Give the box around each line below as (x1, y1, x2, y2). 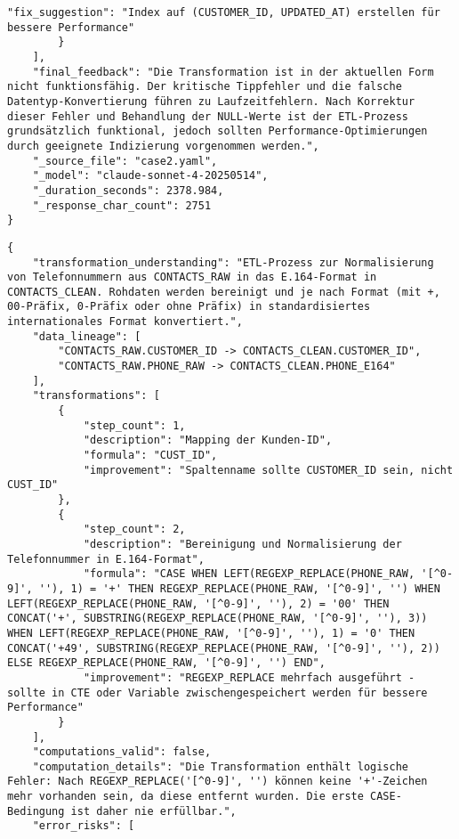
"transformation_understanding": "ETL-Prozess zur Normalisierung (32, 256, 434, 269)
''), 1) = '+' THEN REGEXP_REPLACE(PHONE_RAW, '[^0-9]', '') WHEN (38, 582, 440, 595)
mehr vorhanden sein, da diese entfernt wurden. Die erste (7, 790, 364, 803)
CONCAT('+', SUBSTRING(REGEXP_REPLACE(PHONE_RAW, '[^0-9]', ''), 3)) (7, 612, 428, 625)
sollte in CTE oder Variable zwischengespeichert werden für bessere (7, 686, 428, 699)
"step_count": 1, (83, 419, 186, 432)
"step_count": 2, (83, 523, 186, 536)
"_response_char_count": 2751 (32, 199, 212, 212)
